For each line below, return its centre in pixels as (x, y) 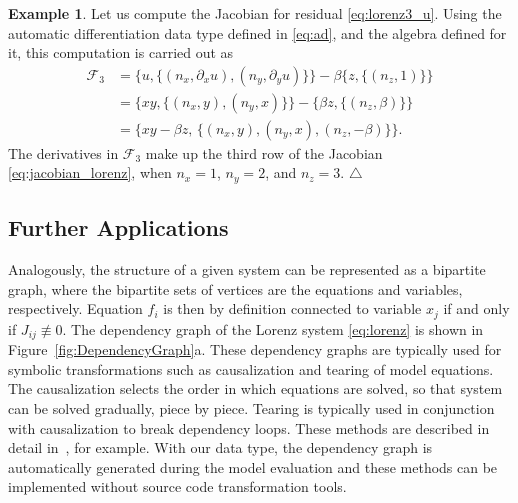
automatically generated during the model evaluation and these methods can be (253, 466)
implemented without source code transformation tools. (177, 486)
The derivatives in (63, 152)
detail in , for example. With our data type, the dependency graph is (220, 447)
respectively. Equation (75, 308)
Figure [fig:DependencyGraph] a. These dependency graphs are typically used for (255, 349)
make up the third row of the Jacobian (264, 152)
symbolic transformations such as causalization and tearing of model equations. (251, 368)
